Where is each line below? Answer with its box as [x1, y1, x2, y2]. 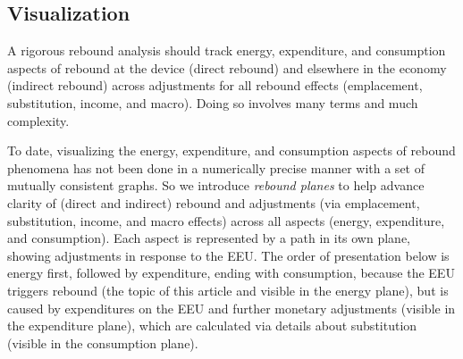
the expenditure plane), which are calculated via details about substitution [7, 316, 417, 335]
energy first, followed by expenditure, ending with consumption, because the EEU [7, 263, 455, 282]
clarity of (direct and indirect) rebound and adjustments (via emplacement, [7, 193, 420, 212]
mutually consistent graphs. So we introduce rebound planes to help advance [7, 176, 425, 195]
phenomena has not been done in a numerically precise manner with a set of [7, 158, 425, 177]
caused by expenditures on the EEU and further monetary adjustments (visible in [7, 298, 456, 317]
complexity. [7, 111, 70, 129]
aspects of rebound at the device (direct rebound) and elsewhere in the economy [7, 58, 447, 77]
